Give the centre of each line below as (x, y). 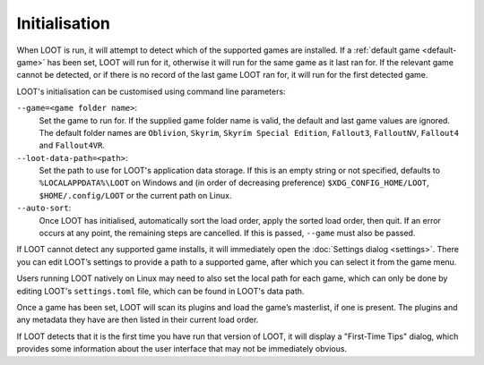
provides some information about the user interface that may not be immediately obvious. (182, 349)
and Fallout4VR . (72, 145)
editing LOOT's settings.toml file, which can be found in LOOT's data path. (160, 291)
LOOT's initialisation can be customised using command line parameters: (151, 91)
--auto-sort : (44, 208)
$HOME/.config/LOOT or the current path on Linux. (135, 195)
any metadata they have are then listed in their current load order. (138, 320)
